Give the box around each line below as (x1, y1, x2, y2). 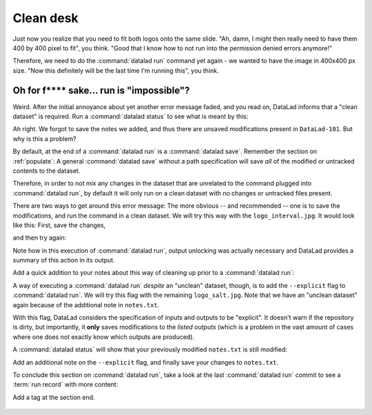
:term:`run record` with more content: (12, 380, 118, 389)
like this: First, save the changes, (12, 221, 106, 229)
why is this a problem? (12, 135, 76, 143)
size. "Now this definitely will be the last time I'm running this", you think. (12, 66, 220, 75)
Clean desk (12, 10, 79, 26)
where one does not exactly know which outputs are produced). (12, 332, 195, 341)
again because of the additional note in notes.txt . (12, 300, 160, 309)
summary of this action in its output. (12, 256, 115, 264)
